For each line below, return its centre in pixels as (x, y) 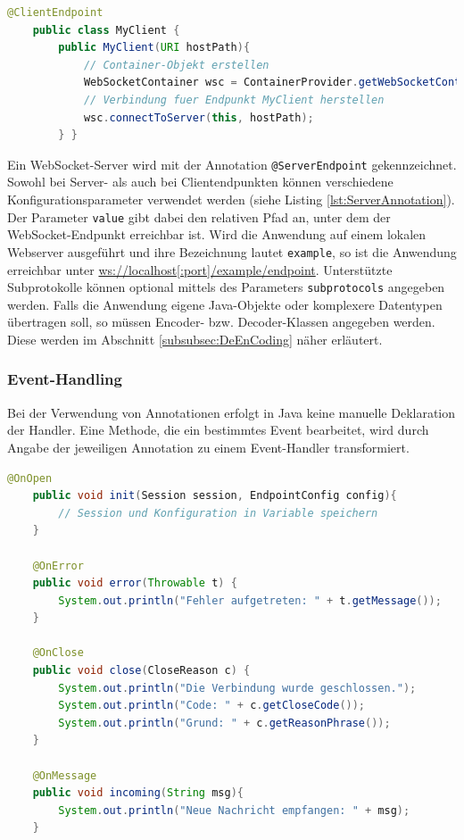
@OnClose (58, 653)
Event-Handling (65, 379)
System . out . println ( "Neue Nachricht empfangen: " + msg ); (234, 810)
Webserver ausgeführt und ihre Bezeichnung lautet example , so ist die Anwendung (232, 251)
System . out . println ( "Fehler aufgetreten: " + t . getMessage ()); (250, 600)
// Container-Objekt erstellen (176, 65)
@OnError (58, 566)
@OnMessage (65, 775)
